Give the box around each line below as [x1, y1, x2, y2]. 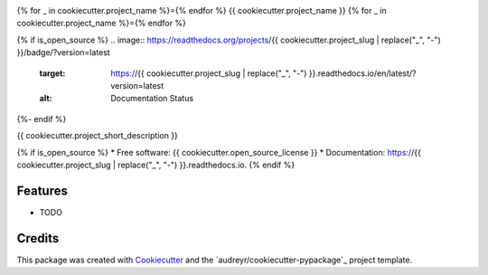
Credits [16, 231, 60, 246]
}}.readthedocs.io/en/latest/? [308, 68, 417, 79]
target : [39, 68, 66, 79]
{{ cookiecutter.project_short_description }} [16, 130, 178, 141]
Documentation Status [110, 93, 194, 104]
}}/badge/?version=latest [16, 47, 110, 58]
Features [16, 183, 68, 198]
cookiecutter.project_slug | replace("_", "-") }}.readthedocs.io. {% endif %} [16, 159, 296, 170]
